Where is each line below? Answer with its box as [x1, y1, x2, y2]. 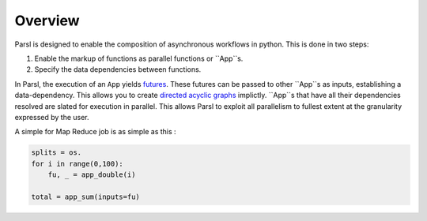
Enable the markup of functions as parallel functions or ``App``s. [34, 54, 244, 63]
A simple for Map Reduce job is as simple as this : [14, 127, 177, 137]
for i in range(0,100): [31, 159, 124, 168]
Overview [14, 12, 80, 29]
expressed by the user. [14, 112, 90, 122]
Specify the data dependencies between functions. [34, 65, 202, 74]
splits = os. [31, 148, 82, 157]
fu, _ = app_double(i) [47, 170, 136, 179]
